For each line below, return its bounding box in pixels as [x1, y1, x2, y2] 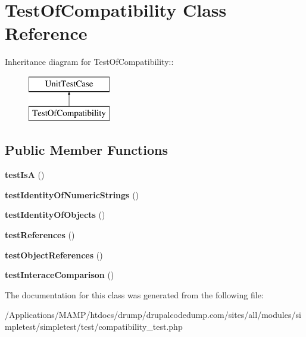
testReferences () [5, 229, 75, 241]
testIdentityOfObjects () [5, 208, 105, 221]
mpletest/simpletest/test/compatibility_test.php [5, 320, 183, 333]
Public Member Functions [5, 141, 168, 159]
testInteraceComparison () [5, 269, 114, 281]
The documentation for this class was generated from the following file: [5, 288, 264, 301]
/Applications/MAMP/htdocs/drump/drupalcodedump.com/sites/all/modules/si [5, 308, 301, 321]
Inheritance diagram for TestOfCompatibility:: [5, 55, 174, 68]
